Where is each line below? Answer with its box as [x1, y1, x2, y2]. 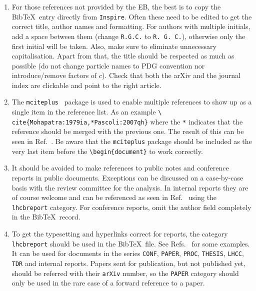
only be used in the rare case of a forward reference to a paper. [11, 277, 205, 288]
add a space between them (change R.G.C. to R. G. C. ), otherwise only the [11, 30, 245, 41]
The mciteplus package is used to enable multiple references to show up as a [11, 96, 252, 107]
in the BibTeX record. [11, 211, 80, 222]
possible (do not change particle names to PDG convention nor [11, 60, 205, 70]
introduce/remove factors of [11, 70, 97, 80]
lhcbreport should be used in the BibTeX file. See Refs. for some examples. [11, 238, 250, 248]
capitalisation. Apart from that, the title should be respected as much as [11, 50, 234, 61]
